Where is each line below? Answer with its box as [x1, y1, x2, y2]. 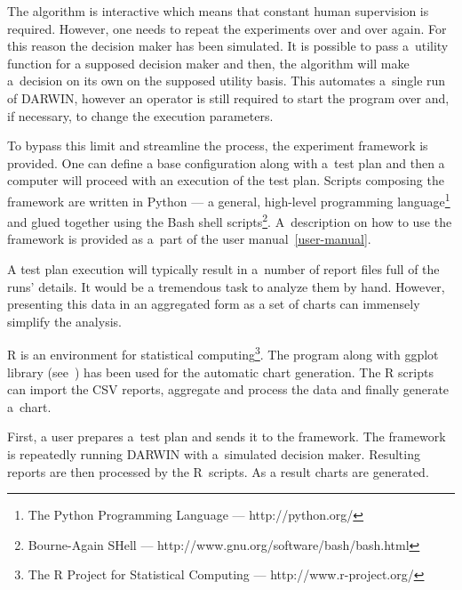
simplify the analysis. [7, 311, 122, 330]
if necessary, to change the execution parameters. [7, 106, 274, 125]
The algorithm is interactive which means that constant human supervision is [7, 2, 429, 20]
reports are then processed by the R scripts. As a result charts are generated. [7, 462, 429, 481]
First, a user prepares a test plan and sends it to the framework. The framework [7, 427, 446, 446]
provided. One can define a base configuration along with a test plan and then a [7, 153, 445, 172]
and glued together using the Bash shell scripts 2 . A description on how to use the [7, 210, 452, 230]
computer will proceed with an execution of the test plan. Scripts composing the [7, 171, 444, 190]
